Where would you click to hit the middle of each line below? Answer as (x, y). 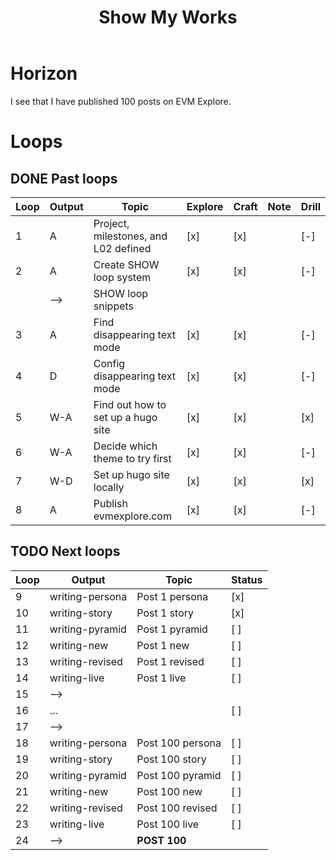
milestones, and (130, 236)
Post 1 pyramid (172, 629)
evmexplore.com (132, 516)
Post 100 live (168, 824)
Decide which (125, 446)
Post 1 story (165, 613)
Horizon (44, 73)
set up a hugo (125, 417)
